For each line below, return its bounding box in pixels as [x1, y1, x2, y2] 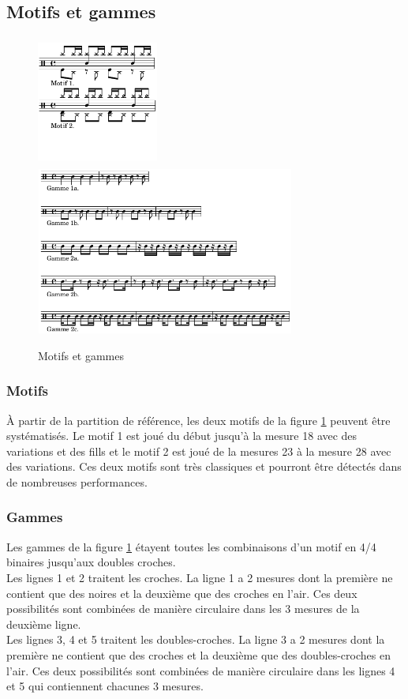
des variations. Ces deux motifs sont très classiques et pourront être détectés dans [6, 458, 402, 475]
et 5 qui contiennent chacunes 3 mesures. [6, 678, 204, 694]
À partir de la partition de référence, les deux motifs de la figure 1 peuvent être [6, 412, 391, 428]
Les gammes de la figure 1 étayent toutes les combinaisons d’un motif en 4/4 [6, 538, 376, 554]
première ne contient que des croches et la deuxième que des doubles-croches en [6, 646, 391, 663]
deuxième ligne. [6, 615, 81, 632]
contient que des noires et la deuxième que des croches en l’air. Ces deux [6, 584, 357, 601]
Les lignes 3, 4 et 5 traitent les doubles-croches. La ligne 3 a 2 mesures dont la [6, 631, 385, 648]
